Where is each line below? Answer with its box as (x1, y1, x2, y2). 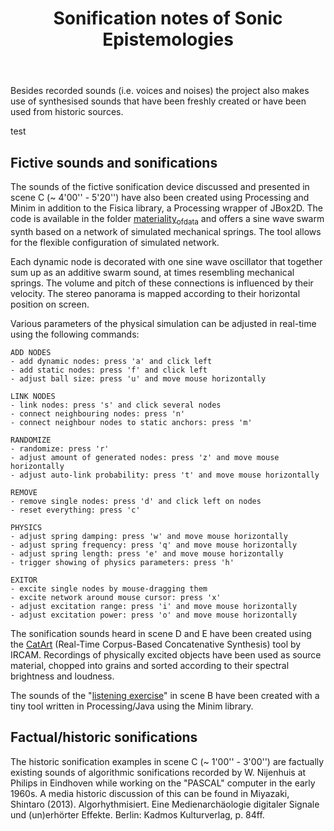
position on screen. (10, 298, 90, 310)
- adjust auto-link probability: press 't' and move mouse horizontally (10, 470, 320, 480)
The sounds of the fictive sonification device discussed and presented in (10, 181, 310, 192)
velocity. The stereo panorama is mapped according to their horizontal (10, 287, 301, 299)
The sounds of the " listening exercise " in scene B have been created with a (10, 689, 320, 701)
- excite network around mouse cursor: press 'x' (10, 592, 222, 602)
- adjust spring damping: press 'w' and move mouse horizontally (10, 531, 288, 541)
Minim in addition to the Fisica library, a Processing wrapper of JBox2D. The (10, 202, 324, 214)
